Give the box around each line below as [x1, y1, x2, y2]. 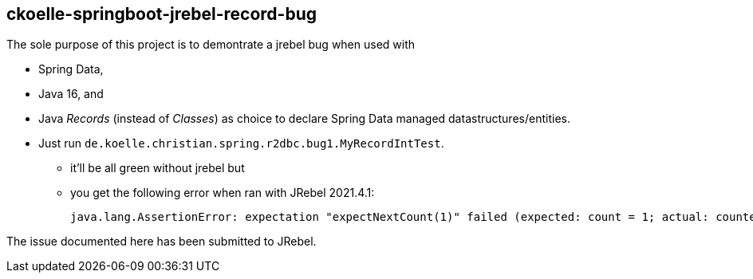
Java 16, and [38, 87, 104, 101]
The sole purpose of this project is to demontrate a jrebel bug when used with [6, 37, 416, 52]
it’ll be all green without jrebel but [70, 161, 245, 175]
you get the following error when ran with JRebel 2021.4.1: [70, 186, 375, 200]
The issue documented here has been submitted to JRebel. [6, 234, 317, 249]
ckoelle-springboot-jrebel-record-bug [6, 4, 317, 24]
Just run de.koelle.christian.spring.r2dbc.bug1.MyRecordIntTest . [38, 136, 444, 151]
